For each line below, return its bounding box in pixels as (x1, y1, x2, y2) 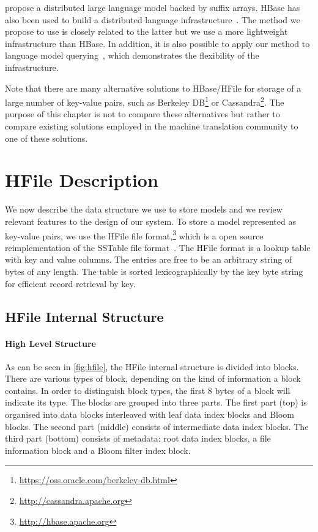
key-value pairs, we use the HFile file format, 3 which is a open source (5, 227, 264, 242)
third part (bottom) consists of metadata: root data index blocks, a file (5, 432, 271, 445)
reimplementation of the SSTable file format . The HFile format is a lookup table (5, 241, 311, 253)
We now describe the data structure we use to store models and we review (5, 203, 283, 216)
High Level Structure (5, 337, 96, 349)
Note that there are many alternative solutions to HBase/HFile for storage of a (5, 81, 301, 94)
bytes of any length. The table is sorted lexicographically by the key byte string (5, 264, 303, 277)
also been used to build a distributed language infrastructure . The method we (5, 13, 300, 26)
